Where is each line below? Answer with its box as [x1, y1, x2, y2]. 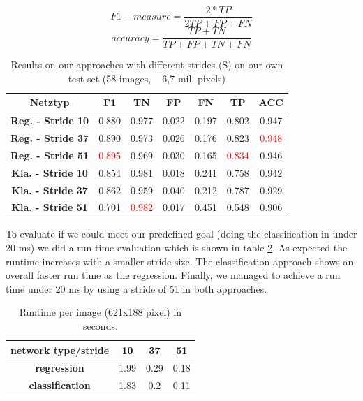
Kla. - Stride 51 [11, 200, 88, 214]
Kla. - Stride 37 [11, 182, 88, 197]
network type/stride [10, 342, 110, 357]
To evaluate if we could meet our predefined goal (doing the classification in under [6, 226, 357, 241]
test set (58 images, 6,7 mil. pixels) [68, 71, 226, 85]
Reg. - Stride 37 [10, 131, 89, 145]
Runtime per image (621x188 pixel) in [19, 305, 182, 319]
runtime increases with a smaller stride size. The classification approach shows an [6, 254, 354, 268]
